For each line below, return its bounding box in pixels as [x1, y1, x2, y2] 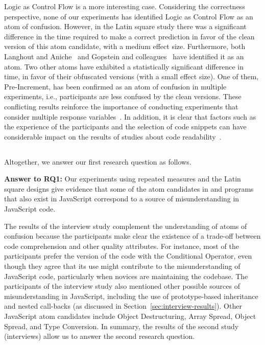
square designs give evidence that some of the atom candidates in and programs [4, 183, 254, 194]
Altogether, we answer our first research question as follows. [4, 156, 191, 167]
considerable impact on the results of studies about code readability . [4, 131, 222, 142]
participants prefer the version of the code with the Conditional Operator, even [4, 250, 252, 261]
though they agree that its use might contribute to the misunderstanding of [4, 261, 240, 271]
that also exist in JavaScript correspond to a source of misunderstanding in [4, 193, 239, 204]
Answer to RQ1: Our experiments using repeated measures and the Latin [4, 173, 241, 184]
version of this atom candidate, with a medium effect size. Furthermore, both [4, 41, 246, 52]
